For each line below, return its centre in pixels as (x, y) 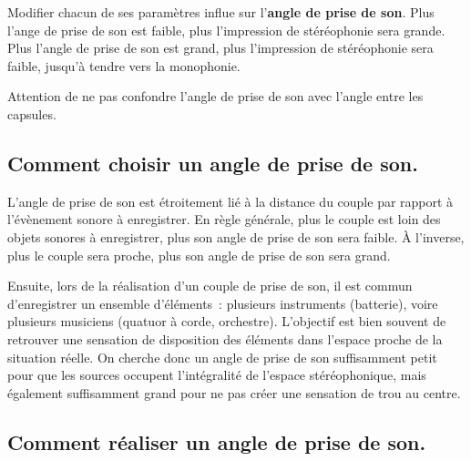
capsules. (32, 113)
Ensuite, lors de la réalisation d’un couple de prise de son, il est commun (210, 286)
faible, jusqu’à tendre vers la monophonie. (124, 65)
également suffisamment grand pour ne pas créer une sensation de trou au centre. (234, 392)
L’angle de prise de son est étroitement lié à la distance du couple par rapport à (230, 201)
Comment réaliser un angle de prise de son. (217, 441)
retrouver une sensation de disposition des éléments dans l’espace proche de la (225, 338)
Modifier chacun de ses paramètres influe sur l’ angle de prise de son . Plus (221, 12)
